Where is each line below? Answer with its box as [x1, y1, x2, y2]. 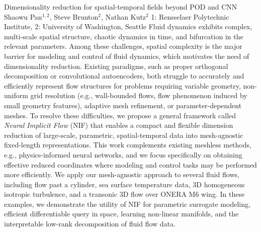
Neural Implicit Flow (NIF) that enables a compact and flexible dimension [4, 120, 233, 130]
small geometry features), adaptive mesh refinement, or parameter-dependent [4, 100, 242, 110]
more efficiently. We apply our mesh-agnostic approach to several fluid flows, [4, 169, 239, 180]
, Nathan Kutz [101, 11, 146, 22]
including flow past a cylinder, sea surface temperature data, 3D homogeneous [4, 179, 245, 189]
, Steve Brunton [49, 11, 99, 22]
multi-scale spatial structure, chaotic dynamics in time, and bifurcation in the [4, 31, 243, 41]
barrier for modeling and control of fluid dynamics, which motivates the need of [4, 50, 249, 61]
